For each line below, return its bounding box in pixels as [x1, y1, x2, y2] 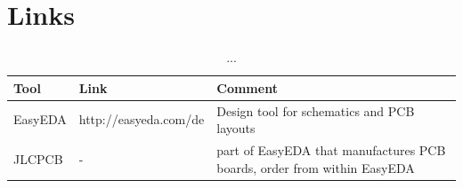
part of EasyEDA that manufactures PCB [216, 141, 446, 159]
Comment [216, 78, 278, 97]
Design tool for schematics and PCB [216, 101, 415, 120]
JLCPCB [13, 149, 63, 168]
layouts [216, 119, 256, 137]
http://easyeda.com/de [78, 110, 205, 129]
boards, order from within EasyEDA [216, 158, 415, 176]
